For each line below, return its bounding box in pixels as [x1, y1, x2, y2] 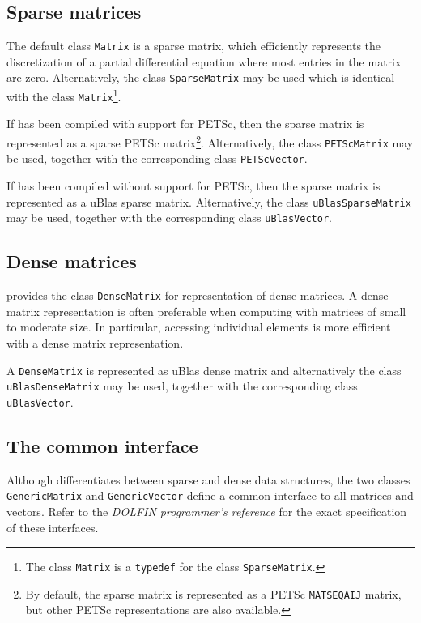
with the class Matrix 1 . [6, 86, 121, 105]
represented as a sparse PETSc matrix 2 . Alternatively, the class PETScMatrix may [6, 132, 414, 151]
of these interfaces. [6, 518, 99, 536]
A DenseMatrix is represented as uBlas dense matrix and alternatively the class [6, 361, 402, 378]
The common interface [6, 433, 198, 458]
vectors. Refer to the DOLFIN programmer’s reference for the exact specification [6, 502, 407, 519]
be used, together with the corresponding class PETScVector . [6, 150, 308, 167]
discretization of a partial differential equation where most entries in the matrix [6, 53, 402, 70]
